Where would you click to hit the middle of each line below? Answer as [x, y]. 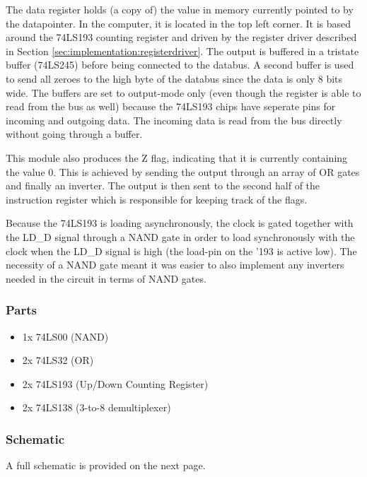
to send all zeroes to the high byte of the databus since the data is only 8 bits [174, 78]
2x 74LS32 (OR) [58, 360]
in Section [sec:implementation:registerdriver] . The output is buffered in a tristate [182, 51]
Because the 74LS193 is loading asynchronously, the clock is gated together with [180, 223]
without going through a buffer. [74, 134]
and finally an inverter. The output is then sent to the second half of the [163, 185]
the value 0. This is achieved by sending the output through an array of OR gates [183, 171]
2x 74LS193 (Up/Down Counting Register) [115, 383]
